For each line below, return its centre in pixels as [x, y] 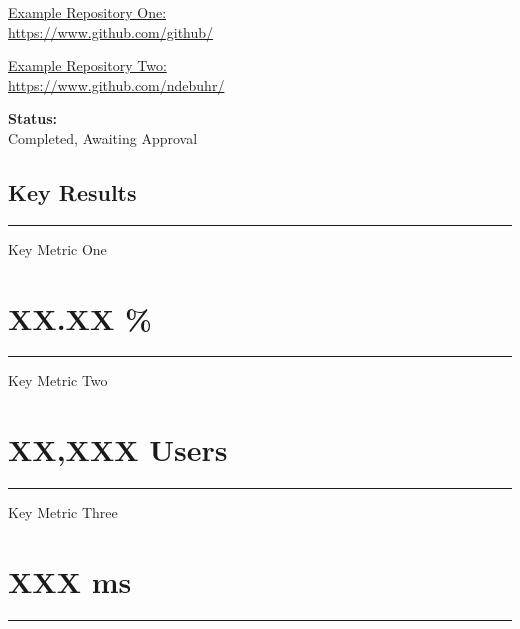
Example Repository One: [87, 12]
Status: [33, 118]
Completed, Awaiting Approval [103, 137]
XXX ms [70, 580]
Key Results [72, 191]
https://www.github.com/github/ [111, 31]
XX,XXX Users [118, 449]
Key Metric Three [63, 512]
